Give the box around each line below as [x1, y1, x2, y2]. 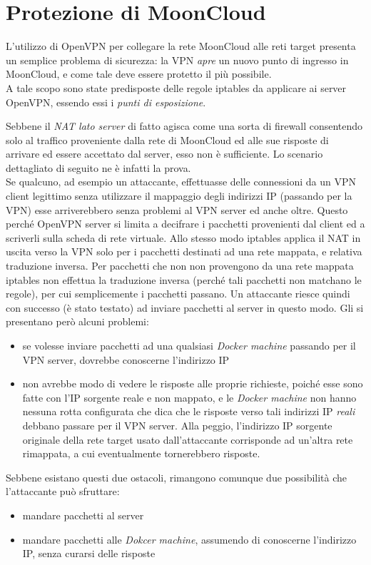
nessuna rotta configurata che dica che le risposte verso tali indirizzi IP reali [22, 404, 355, 419]
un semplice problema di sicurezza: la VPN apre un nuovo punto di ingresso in [6, 52, 349, 67]
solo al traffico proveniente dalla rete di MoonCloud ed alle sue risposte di [6, 132, 329, 147]
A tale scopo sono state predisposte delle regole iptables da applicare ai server [6, 80, 347, 95]
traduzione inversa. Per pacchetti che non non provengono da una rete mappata [6, 258, 354, 273]
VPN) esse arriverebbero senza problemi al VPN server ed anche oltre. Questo [6, 202, 348, 217]
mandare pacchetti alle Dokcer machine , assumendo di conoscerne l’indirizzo [22, 531, 357, 546]
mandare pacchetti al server [22, 507, 144, 522]
